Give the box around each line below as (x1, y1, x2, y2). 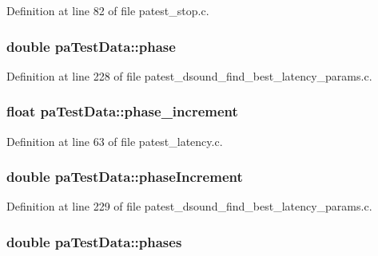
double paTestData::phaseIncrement (6, 167, 243, 187)
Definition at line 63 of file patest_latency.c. (6, 132, 223, 149)
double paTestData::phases (6, 231, 182, 251)
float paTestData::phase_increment (6, 101, 238, 121)
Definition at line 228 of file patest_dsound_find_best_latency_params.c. (6, 67, 372, 84)
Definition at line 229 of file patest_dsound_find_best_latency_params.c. (6, 198, 372, 215)
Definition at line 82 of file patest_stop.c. (6, 2, 209, 18)
